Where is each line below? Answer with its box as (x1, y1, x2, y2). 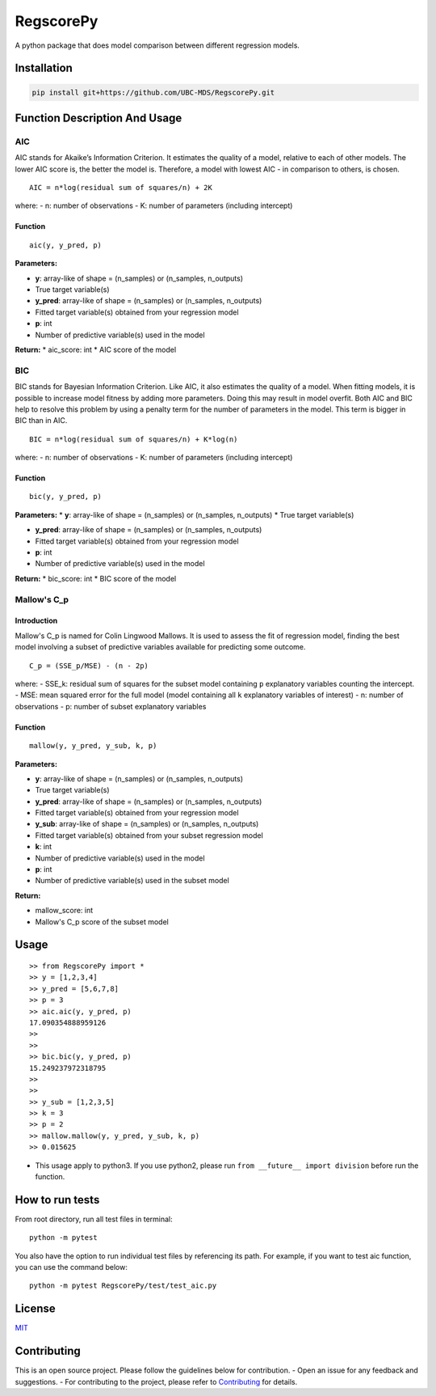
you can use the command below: (15, 1263, 128, 1272)
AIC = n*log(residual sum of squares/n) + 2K (29, 183, 213, 192)
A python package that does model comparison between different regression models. (15, 40, 300, 50)
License (15, 1302, 56, 1316)
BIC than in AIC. (15, 416, 68, 425)
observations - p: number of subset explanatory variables (15, 701, 207, 711)
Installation (15, 61, 73, 75)
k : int (35, 842, 52, 852)
